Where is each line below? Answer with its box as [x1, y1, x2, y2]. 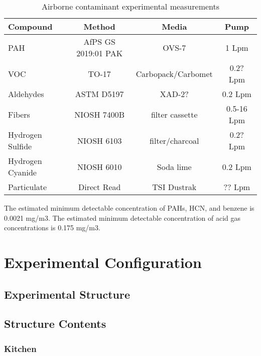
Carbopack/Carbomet [136, 67, 213, 79]
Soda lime [157, 160, 192, 172]
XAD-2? [160, 88, 189, 100]
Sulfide [8, 140, 32, 152]
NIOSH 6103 [77, 134, 122, 146]
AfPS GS [83, 36, 115, 47]
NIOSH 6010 [77, 160, 122, 172]
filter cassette [151, 108, 198, 120]
